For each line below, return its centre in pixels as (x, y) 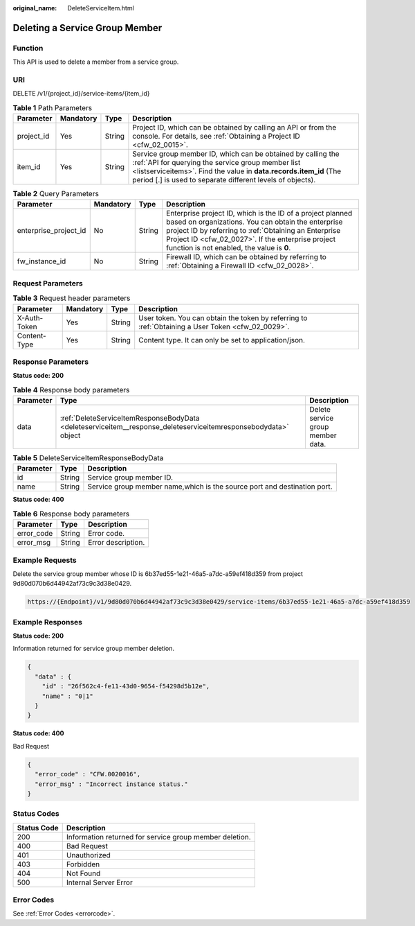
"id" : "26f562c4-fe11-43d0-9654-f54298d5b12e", (126, 687)
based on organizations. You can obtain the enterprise (255, 222)
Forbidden (83, 864)
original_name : (35, 8)
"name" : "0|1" (67, 696)
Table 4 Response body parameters (71, 390)
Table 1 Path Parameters (53, 107)
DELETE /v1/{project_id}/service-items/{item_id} (81, 94)
